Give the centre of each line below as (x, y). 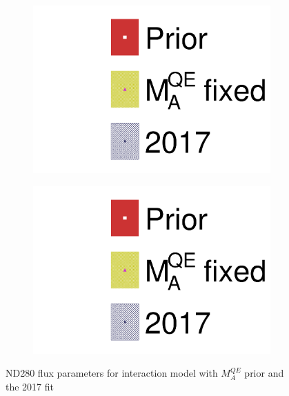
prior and (264, 373)
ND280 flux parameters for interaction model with (112, 373)
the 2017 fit (30, 386)
